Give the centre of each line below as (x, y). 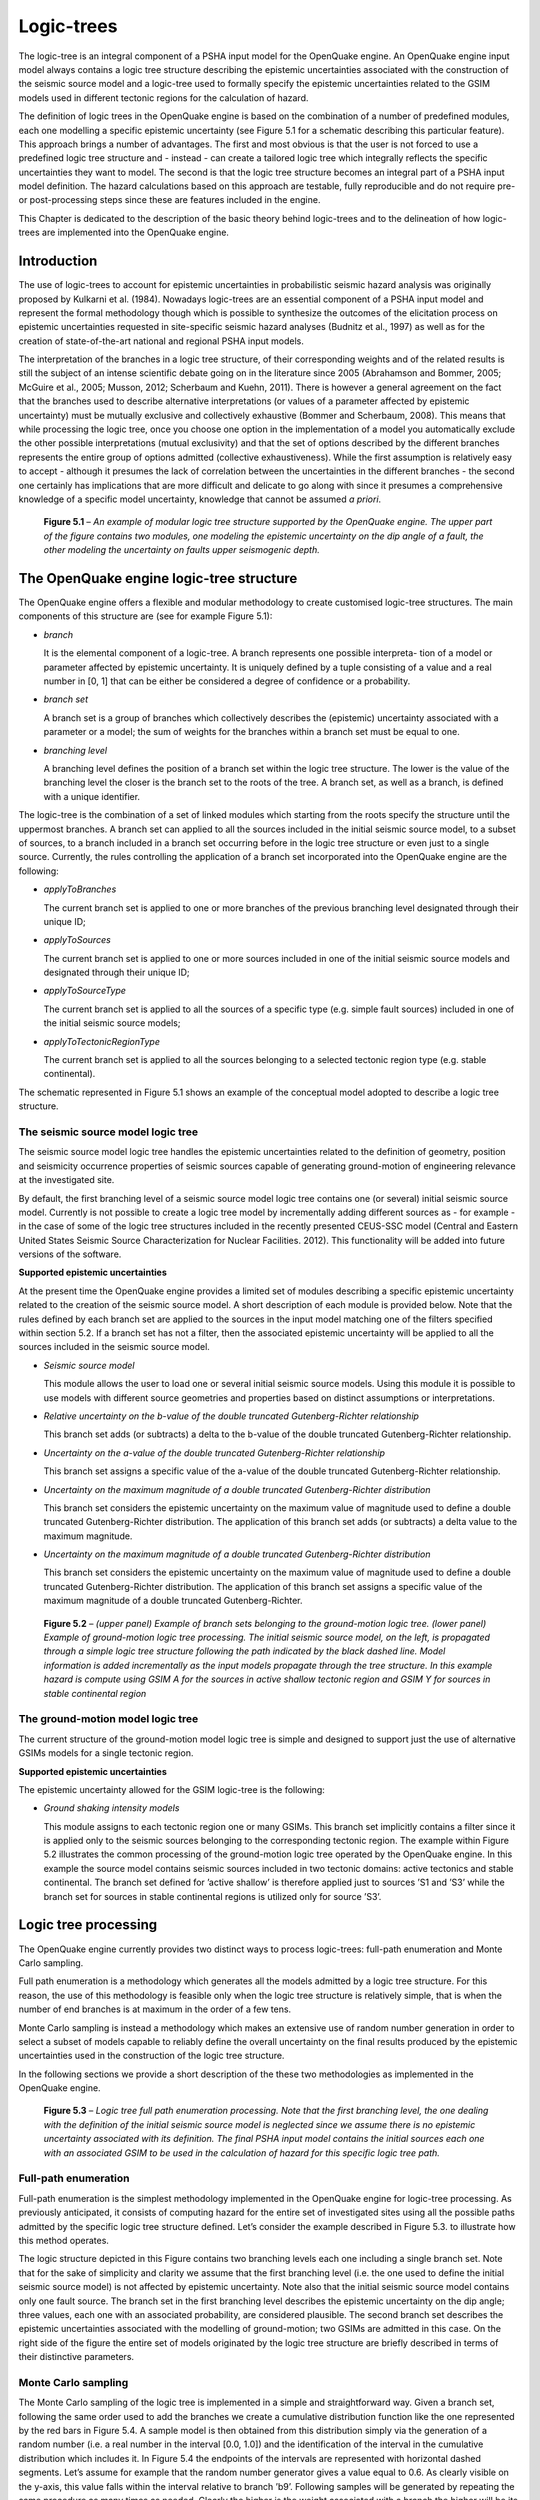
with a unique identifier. (91, 796)
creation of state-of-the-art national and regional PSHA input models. (161, 341)
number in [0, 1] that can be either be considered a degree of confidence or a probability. (227, 681)
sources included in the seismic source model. (114, 1347)
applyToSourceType (85, 991)
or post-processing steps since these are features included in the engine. (169, 200)
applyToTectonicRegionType (101, 1041)
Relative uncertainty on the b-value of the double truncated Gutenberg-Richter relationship (231, 1416)
